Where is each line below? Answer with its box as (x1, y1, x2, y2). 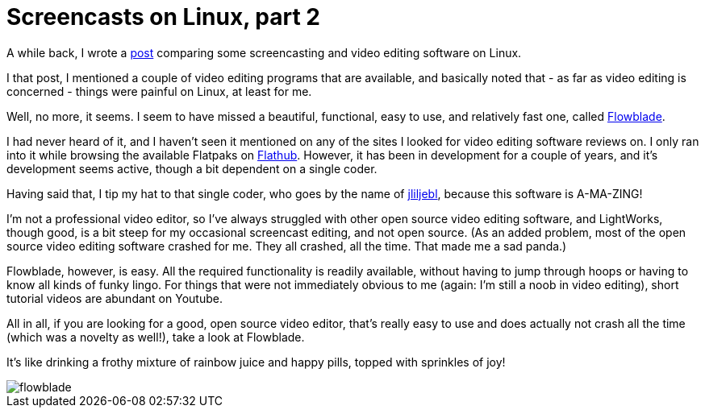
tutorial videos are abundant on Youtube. (6, 291, 223, 305)
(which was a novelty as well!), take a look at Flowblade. (6, 329, 305, 344)
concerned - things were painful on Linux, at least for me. (6, 84, 312, 98)
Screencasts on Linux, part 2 (6, 3, 320, 31)
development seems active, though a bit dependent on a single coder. (6, 161, 378, 176)
